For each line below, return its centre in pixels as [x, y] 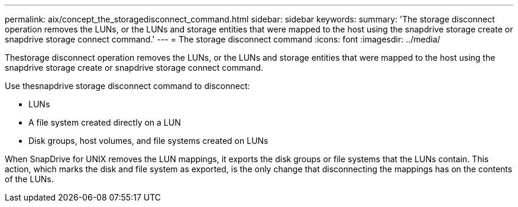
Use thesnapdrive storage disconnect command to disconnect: [127, 86]
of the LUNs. [29, 179]
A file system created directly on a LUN [105, 122]
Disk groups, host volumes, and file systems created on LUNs [148, 141]
